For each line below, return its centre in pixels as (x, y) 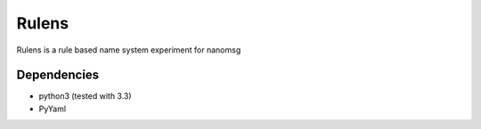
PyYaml (53, 109)
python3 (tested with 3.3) (86, 96)
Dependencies (58, 75)
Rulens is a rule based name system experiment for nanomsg (129, 50)
